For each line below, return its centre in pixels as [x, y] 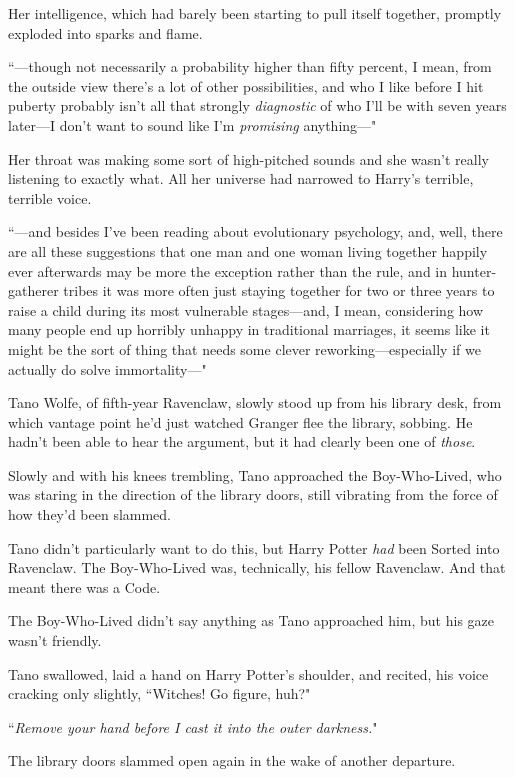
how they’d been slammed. [90, 514]
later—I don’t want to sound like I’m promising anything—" [192, 124]
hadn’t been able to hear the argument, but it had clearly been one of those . [242, 441]
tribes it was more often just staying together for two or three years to [279, 290]
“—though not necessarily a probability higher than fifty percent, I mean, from [250, 66]
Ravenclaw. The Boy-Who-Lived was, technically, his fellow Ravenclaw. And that [257, 567]
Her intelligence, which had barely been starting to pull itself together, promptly [255, 13]
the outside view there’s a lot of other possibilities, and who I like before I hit [246, 85]
